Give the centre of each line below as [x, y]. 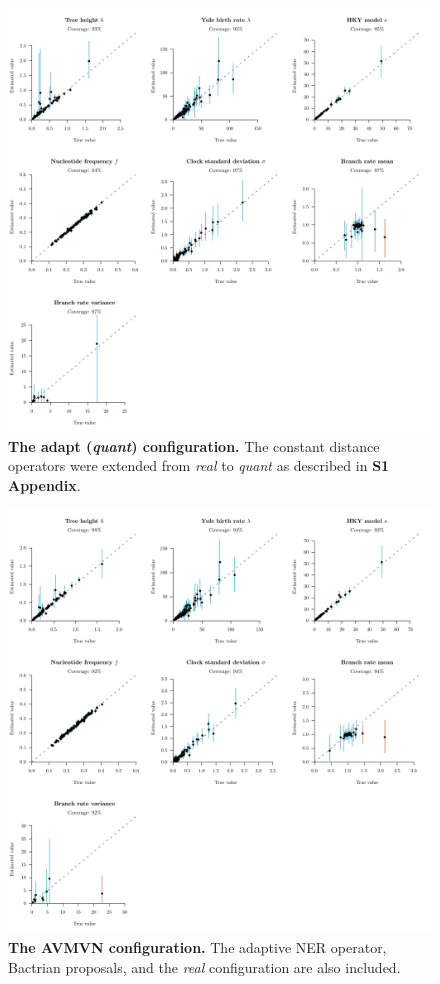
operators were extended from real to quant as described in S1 [199, 465]
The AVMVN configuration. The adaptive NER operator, [197, 946]
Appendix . [44, 484]
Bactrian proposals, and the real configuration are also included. [204, 966]
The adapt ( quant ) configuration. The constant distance [194, 445]
